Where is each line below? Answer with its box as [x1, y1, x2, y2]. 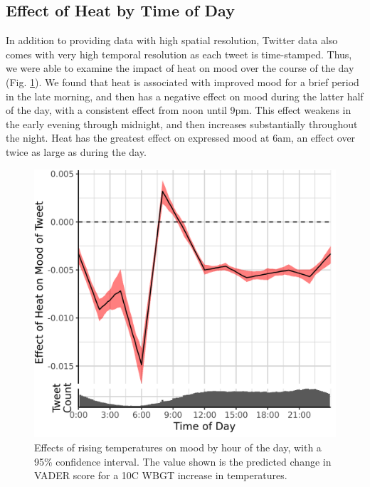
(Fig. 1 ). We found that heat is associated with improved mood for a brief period [6, 74, 359, 89]
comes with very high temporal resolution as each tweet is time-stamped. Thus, [6, 46, 352, 61]
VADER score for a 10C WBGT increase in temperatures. [34, 468, 287, 483]
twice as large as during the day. [6, 144, 147, 159]
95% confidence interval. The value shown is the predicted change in [34, 454, 332, 468]
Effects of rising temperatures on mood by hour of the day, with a [34, 439, 322, 454]
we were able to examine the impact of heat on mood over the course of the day [6, 61, 354, 75]
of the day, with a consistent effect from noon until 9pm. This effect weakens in [6, 103, 351, 117]
